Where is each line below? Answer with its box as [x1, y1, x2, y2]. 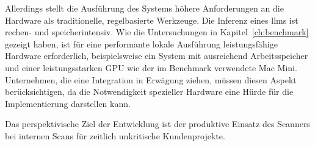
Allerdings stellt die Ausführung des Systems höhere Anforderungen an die [5, 2, 284, 14]
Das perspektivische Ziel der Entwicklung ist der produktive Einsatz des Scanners [5, 117, 310, 130]
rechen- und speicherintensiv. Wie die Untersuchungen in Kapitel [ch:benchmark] [5, 26, 309, 38]
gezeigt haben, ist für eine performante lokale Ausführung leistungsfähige [5, 37, 278, 50]
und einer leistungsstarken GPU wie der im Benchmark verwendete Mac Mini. [5, 61, 297, 74]
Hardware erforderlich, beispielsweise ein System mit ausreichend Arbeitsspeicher [5, 49, 308, 62]
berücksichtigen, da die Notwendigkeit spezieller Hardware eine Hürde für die [5, 85, 294, 98]
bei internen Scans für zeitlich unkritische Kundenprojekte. [5, 129, 225, 142]
